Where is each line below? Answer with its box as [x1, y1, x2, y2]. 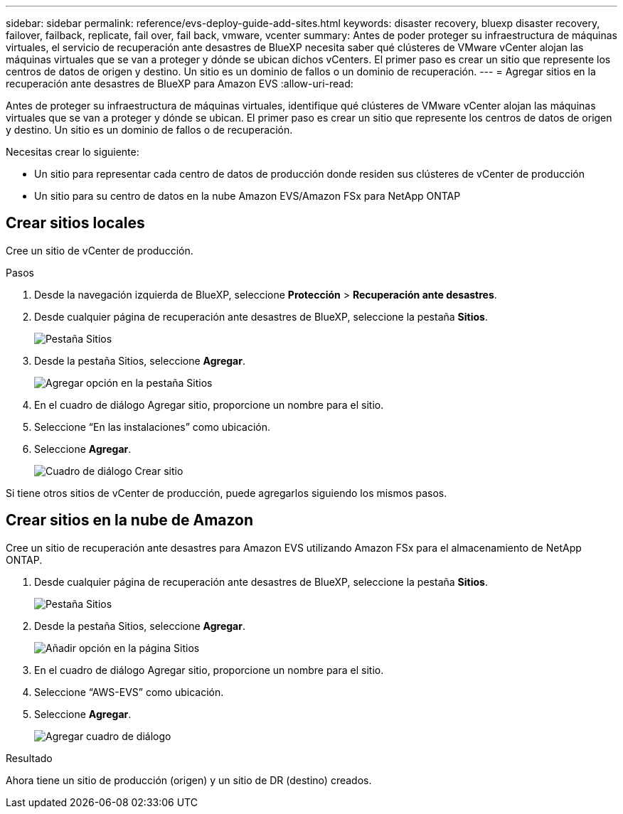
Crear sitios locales [6, 214, 145, 232]
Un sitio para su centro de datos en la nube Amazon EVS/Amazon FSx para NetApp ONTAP [34, 190, 461, 202]
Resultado [6, 751, 53, 764]
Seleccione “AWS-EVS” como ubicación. [34, 685, 224, 698]
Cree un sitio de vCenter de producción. [6, 244, 193, 257]
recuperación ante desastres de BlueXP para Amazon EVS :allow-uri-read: [6, 77, 353, 90]
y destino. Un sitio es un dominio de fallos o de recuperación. [6, 124, 293, 136]
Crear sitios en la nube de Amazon [6, 511, 254, 530]
